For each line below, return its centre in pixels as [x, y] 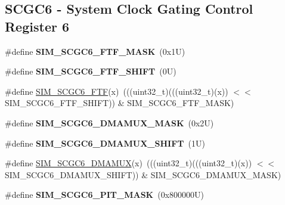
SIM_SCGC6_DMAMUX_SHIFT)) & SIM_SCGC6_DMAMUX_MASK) [143, 174]
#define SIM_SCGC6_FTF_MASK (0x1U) [95, 51]
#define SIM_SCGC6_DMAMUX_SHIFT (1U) [105, 143]
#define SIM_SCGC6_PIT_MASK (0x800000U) [104, 195]
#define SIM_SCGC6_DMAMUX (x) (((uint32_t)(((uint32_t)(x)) [128, 163]
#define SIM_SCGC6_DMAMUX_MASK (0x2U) [109, 122]
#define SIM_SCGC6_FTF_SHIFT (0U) [91, 71]
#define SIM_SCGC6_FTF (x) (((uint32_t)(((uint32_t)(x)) [117, 91]
